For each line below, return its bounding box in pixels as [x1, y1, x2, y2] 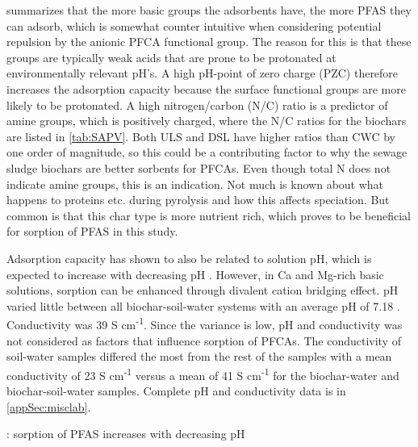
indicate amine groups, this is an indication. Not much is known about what [6, 175, 384, 192]
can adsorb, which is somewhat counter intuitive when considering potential [6, 17, 382, 34]
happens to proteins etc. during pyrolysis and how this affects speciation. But [6, 191, 390, 208]
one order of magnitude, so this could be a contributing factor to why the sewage [6, 144, 408, 161]
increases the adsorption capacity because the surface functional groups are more [6, 80, 406, 97]
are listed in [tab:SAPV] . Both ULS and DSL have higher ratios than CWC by [6, 127, 395, 144]
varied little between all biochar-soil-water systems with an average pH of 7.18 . [6, 297, 400, 314]
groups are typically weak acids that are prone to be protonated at [6, 48, 336, 65]
